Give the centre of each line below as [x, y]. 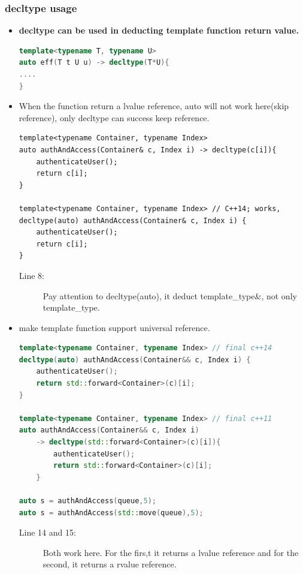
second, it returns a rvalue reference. [110, 564]
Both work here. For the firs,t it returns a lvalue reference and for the [171, 552]
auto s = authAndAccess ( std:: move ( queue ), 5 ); [111, 513]
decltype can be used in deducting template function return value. [159, 30]
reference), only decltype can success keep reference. [114, 117]
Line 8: [31, 275]
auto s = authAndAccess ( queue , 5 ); [87, 501]
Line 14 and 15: [47, 532]
